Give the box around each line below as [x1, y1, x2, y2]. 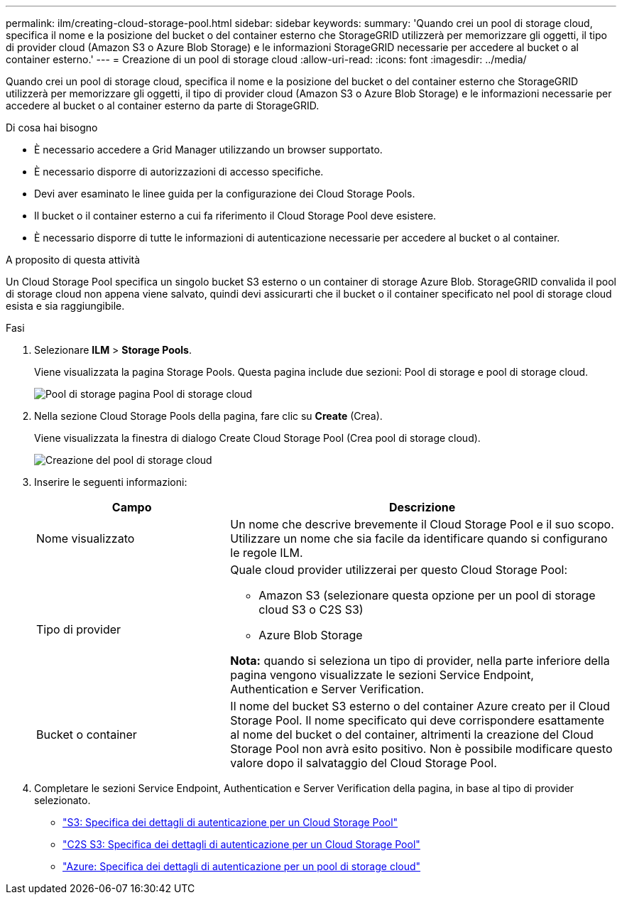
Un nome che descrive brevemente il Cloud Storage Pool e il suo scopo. [230, 517, 614, 531]
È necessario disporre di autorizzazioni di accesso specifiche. [34, 166, 324, 178]
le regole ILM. [230, 546, 303, 560]
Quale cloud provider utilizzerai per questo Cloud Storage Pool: [230, 563, 568, 577]
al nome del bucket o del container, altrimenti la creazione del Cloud [230, 727, 594, 742]
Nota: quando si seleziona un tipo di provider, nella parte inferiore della [230, 654, 610, 668]
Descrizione [389, 500, 456, 514]
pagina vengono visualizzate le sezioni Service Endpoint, [230, 668, 534, 682]
